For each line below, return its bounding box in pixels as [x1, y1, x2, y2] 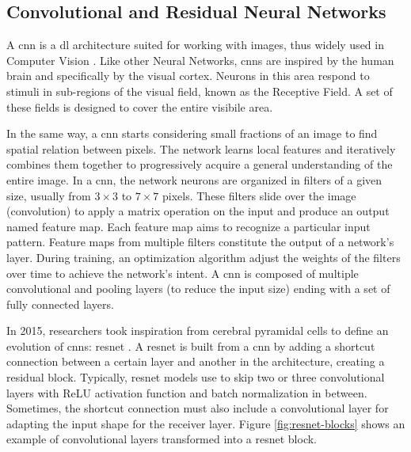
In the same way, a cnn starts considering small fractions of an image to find [6, 125, 378, 142]
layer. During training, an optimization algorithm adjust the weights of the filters [6, 249, 401, 265]
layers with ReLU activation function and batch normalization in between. [6, 384, 367, 401]
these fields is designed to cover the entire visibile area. [6, 98, 273, 115]
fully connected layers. [6, 295, 114, 312]
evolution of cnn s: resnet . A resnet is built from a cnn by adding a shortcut [6, 337, 375, 354]
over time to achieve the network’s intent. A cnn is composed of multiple [6, 264, 359, 281]
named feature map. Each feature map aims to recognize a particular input [6, 218, 371, 234]
